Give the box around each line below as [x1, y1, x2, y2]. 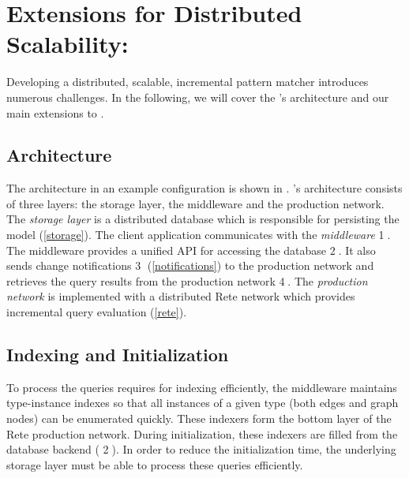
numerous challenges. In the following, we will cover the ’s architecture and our [6, 88, 389, 105]
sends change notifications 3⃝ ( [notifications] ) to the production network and [6, 257, 374, 274]
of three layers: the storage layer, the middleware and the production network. [6, 195, 385, 211]
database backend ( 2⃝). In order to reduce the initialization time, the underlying [6, 441, 396, 457]
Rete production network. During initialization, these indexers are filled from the [6, 425, 398, 442]
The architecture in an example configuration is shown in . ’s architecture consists [6, 180, 403, 196]
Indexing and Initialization [6, 342, 229, 367]
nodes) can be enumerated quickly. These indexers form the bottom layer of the [6, 410, 392, 427]
